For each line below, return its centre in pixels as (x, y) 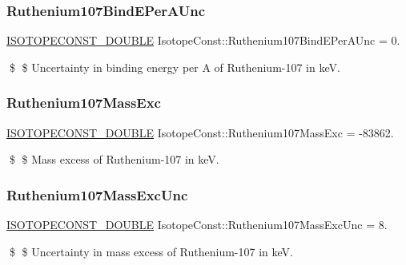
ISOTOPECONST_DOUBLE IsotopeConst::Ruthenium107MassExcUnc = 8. (197, 225)
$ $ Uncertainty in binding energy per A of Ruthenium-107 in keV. (175, 67)
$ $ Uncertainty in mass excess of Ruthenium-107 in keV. (151, 251)
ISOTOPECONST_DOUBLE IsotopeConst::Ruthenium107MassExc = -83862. (200, 132)
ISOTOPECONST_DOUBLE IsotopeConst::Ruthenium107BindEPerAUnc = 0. (203, 40)
